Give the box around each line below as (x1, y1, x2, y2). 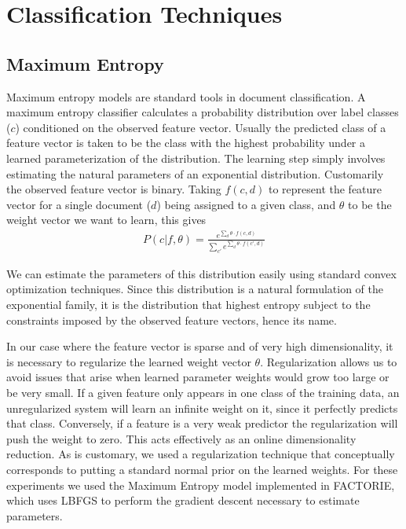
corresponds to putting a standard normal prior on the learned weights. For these (6, 461, 398, 477)
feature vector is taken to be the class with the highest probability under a (6, 134, 366, 151)
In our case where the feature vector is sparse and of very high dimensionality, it (6, 338, 393, 355)
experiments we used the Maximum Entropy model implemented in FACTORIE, (6, 476, 395, 493)
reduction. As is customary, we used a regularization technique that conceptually (6, 446, 395, 462)
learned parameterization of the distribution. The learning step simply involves (6, 149, 386, 166)
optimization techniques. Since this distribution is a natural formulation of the (6, 281, 383, 297)
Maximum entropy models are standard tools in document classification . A (6, 88, 366, 105)
